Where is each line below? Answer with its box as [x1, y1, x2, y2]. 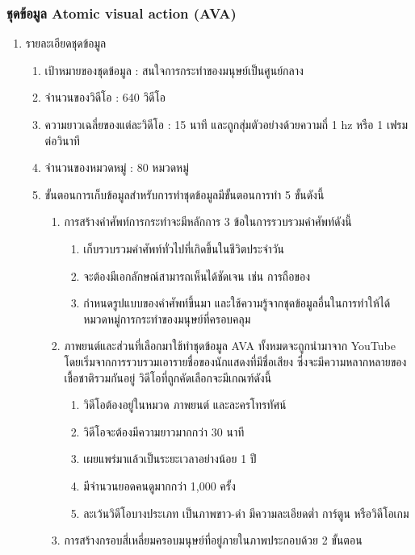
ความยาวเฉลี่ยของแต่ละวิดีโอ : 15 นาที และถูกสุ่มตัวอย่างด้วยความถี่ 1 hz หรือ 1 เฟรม [44, 116, 409, 132]
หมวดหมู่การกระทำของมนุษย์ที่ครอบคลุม [83, 310, 251, 327]
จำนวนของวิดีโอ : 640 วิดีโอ [44, 89, 166, 106]
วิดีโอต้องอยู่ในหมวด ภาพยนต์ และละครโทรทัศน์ [83, 396, 287, 413]
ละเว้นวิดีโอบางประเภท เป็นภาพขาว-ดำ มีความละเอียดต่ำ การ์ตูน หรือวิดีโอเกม [83, 504, 409, 521]
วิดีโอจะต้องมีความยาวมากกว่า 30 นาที [83, 423, 245, 440]
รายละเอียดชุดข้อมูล [25, 35, 107, 52]
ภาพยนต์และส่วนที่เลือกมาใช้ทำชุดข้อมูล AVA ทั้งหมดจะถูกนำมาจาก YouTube [64, 337, 396, 354]
